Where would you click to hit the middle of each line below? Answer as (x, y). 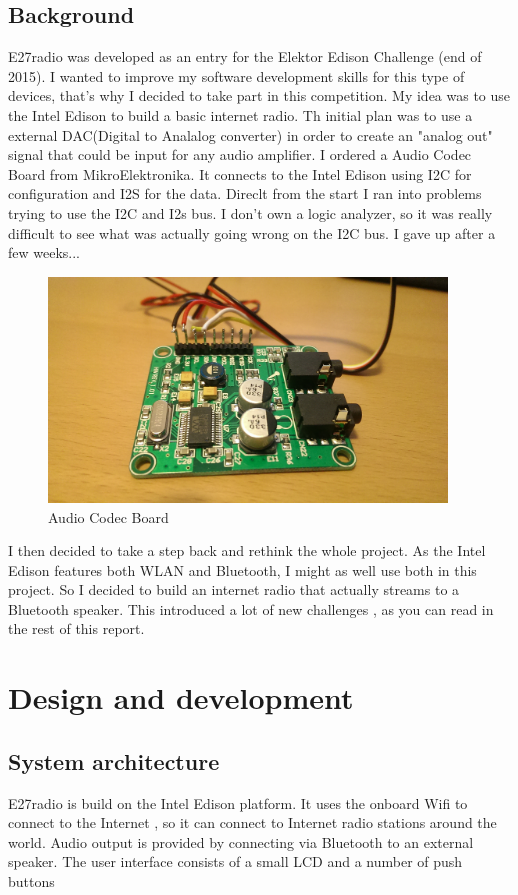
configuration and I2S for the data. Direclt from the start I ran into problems (245, 193)
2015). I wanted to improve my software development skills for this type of (236, 75)
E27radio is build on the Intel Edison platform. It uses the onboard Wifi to (238, 802)
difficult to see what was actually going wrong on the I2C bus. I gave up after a (252, 232)
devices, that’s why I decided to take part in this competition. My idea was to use (259, 95)
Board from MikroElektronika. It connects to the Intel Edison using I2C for (240, 173)
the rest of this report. (76, 628)
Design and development (181, 697)
